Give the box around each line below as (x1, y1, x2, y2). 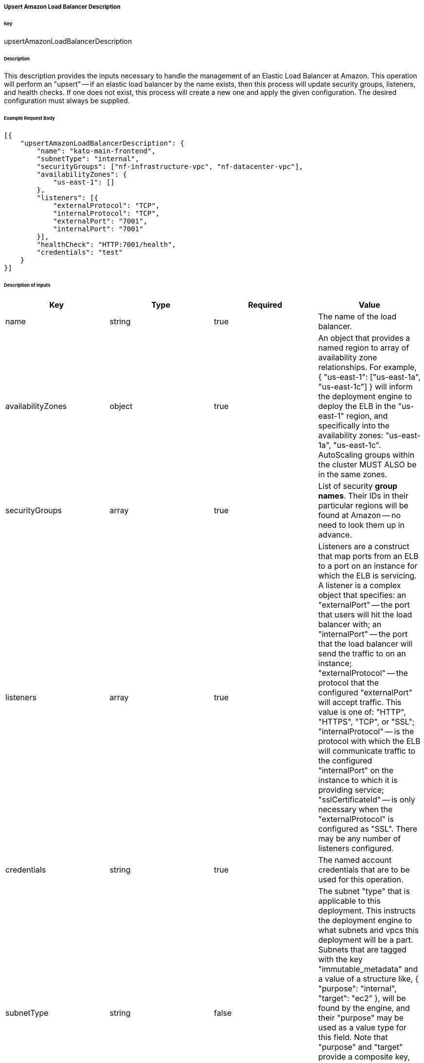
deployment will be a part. (318, 934, 413, 945)
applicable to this (318, 895, 381, 906)
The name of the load (318, 311, 397, 321)
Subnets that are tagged (318, 944, 406, 954)
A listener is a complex (318, 580, 401, 590)
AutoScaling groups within (318, 449, 415, 460)
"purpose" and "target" (318, 1042, 403, 1052)
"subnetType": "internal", (36, 155, 140, 163)
